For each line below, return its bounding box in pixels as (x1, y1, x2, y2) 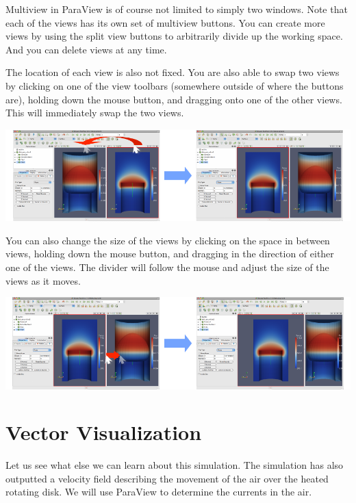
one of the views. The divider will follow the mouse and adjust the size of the (5, 259, 329, 274)
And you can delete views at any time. (5, 42, 167, 56)
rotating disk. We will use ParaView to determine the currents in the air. (5, 485, 312, 499)
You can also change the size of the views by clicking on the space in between (5, 233, 330, 247)
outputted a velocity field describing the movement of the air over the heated (5, 471, 329, 485)
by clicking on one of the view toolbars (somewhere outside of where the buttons (5, 78, 344, 92)
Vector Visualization (5, 418, 202, 446)
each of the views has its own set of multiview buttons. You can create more (5, 15, 325, 29)
